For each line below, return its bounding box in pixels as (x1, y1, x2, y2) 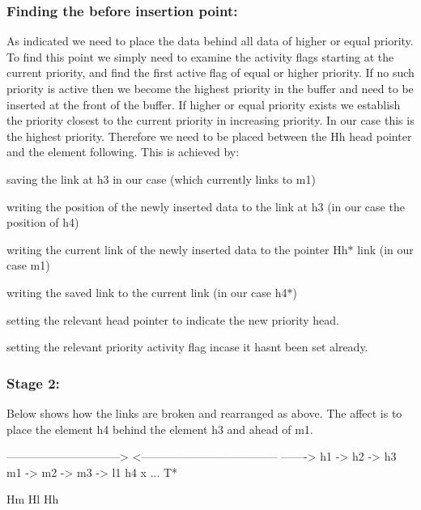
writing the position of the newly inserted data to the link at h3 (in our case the (6, 198, 405, 215)
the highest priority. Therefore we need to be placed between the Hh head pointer (6, 127, 412, 144)
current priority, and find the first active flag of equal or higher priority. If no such (6, 64, 415, 81)
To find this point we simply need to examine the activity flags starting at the (6, 48, 394, 65)
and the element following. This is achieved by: (6, 143, 240, 160)
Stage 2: (6, 372, 60, 393)
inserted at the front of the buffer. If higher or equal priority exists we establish (6, 96, 401, 113)
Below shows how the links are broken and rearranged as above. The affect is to (6, 404, 402, 421)
